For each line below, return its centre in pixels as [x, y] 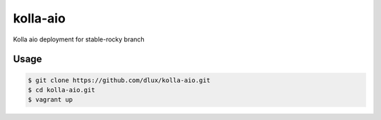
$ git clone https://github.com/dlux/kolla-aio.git [119, 80]
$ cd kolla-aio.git [61, 90]
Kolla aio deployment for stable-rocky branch [79, 39]
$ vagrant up [50, 100]
